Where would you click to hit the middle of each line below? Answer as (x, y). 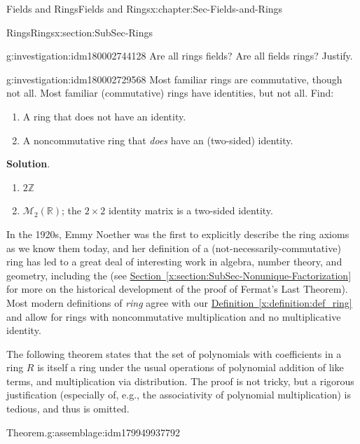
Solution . (28, 164)
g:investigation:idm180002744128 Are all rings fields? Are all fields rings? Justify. (180, 56)
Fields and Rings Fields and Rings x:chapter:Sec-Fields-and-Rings (145, 8)
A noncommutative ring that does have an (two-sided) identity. (158, 140)
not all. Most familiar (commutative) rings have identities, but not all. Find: (170, 93)
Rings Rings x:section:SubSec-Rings (79, 32)
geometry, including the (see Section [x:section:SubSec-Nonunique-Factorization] (179, 275)
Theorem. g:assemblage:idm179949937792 (93, 432)
